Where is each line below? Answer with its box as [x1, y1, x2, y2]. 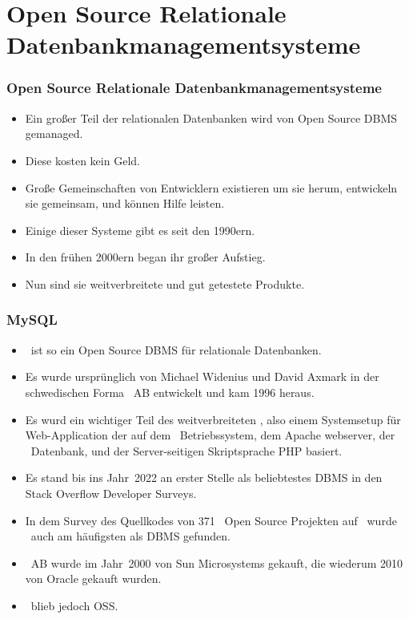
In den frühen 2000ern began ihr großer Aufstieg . [25, 249, 266, 265]
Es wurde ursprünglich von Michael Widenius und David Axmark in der [25, 368, 379, 385]
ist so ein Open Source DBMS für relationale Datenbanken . [30, 341, 322, 358]
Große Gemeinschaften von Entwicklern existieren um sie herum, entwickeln [25, 179, 398, 196]
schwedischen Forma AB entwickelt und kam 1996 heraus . [25, 383, 315, 400]
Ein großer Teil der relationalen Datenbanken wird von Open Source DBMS [25, 109, 398, 126]
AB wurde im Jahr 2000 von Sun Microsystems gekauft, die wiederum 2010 [30, 554, 403, 571]
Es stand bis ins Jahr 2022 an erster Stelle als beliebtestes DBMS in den [25, 469, 383, 486]
